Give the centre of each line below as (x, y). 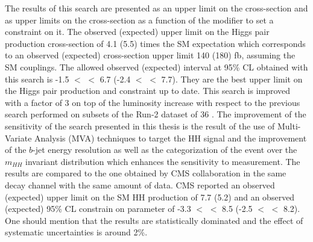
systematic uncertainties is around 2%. (76, 232)
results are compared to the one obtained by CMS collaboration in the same (146, 173)
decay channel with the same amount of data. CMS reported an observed (140, 185)
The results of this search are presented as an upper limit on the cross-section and (156, 8)
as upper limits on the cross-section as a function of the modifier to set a (139, 20)
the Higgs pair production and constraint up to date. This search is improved (148, 91)
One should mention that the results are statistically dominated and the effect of (154, 220)
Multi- (289, 126)
